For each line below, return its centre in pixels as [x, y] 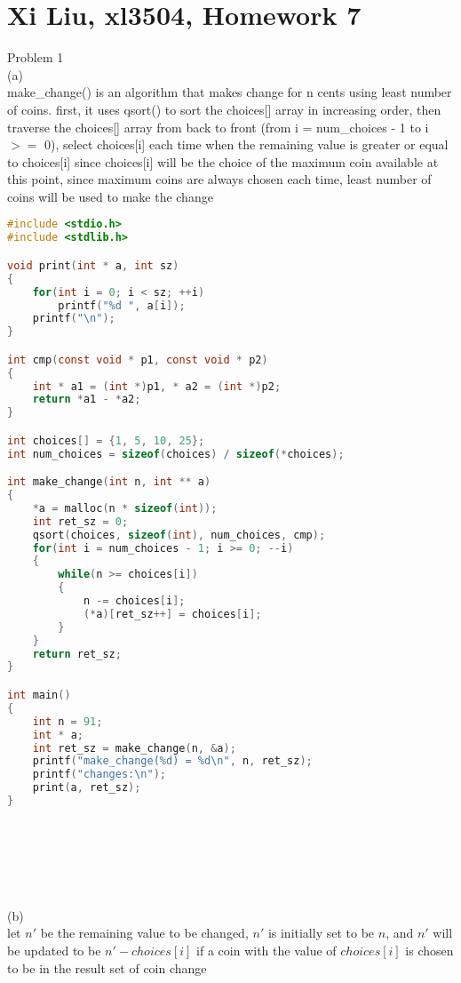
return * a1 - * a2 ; [87, 400]
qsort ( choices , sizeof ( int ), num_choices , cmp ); [179, 535]
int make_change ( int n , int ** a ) [109, 482]
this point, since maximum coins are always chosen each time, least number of [219, 179]
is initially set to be [321, 933]
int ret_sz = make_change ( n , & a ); [134, 748]
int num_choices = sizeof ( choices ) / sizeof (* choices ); [176, 454]
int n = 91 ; [68, 721]
